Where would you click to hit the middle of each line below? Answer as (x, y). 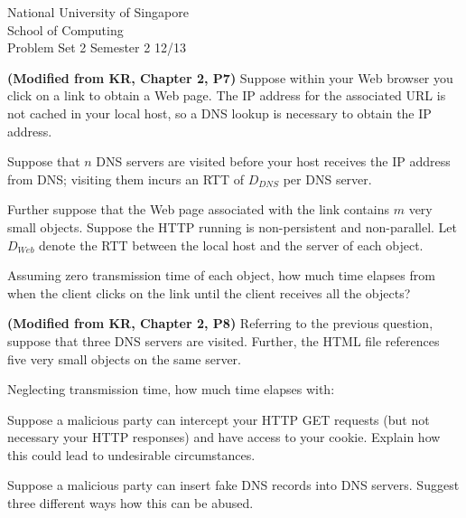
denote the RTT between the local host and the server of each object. (231, 245)
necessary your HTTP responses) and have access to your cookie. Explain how (224, 437)
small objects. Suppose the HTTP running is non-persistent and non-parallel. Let (233, 226)
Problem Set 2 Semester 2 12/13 (97, 47)
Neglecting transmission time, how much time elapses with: (171, 389)
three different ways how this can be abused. (130, 503)
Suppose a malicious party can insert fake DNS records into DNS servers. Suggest (233, 485)
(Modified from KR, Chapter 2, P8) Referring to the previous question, (220, 323)
